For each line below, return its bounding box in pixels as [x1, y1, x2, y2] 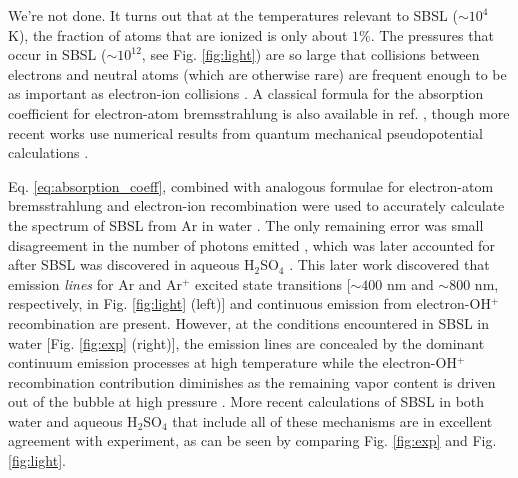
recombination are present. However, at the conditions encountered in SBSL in [8, 312, 490, 333]
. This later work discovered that [289, 254, 490, 275]
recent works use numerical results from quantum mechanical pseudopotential [8, 122, 484, 143]
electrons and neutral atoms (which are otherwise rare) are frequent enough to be [8, 63, 507, 84]
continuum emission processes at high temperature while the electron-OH [8, 352, 457, 373]
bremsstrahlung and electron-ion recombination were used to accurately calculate [8, 195, 505, 216]
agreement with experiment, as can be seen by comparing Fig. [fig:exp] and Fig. [8, 430, 497, 451]
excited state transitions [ [195, 273, 351, 294]
